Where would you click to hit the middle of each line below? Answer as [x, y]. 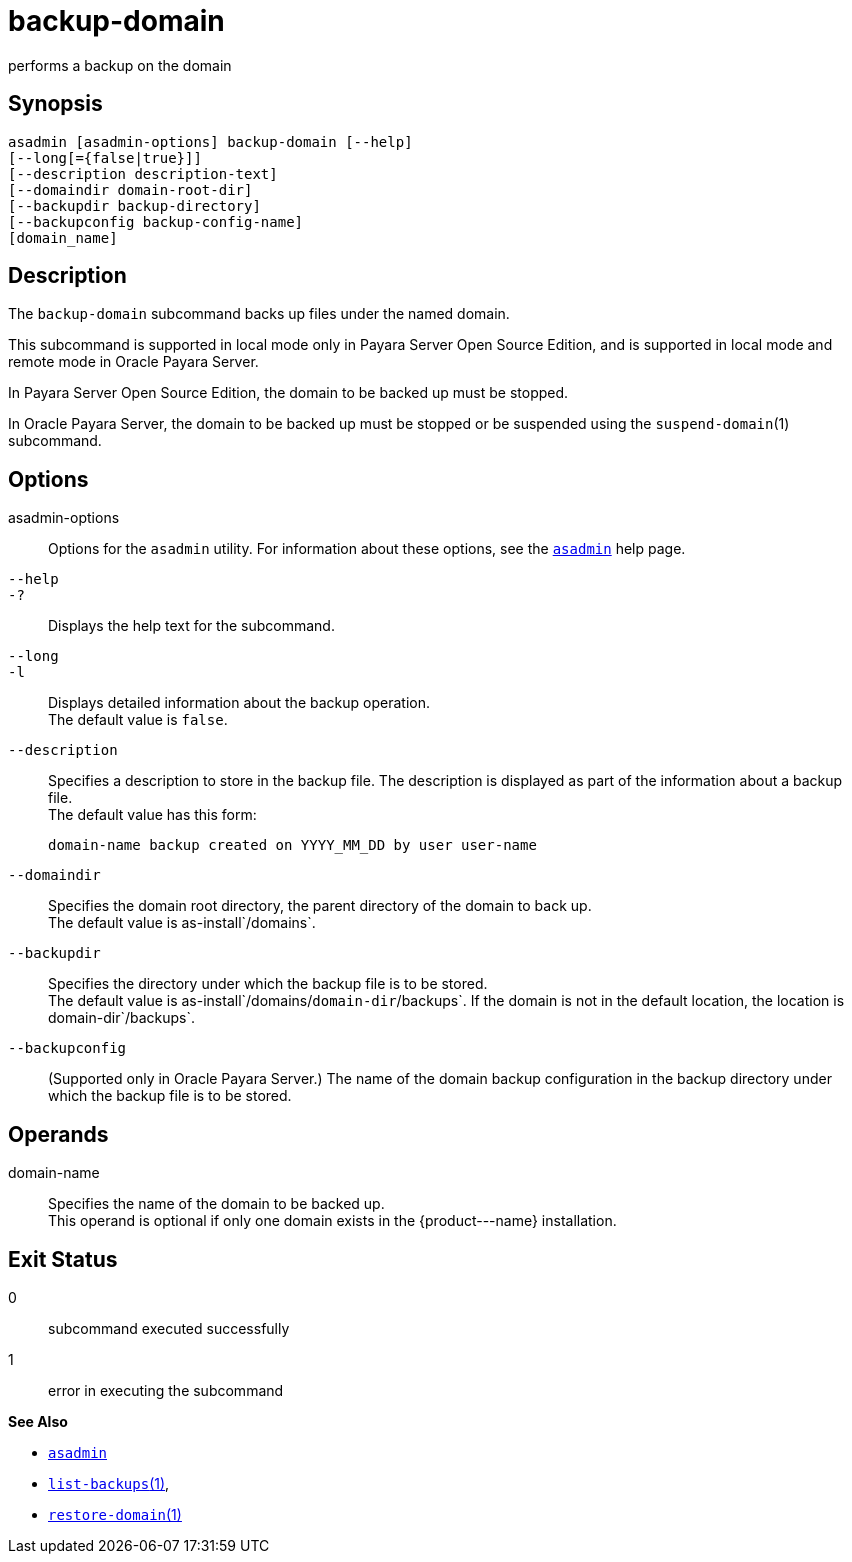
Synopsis [55, 104]
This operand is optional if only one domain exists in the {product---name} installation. [332, 1221]
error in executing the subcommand [166, 1390]
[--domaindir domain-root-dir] [130, 189]
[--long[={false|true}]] [105, 157]
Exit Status [63, 1259]
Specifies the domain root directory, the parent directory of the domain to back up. [320, 906]
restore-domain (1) [115, 1514]
